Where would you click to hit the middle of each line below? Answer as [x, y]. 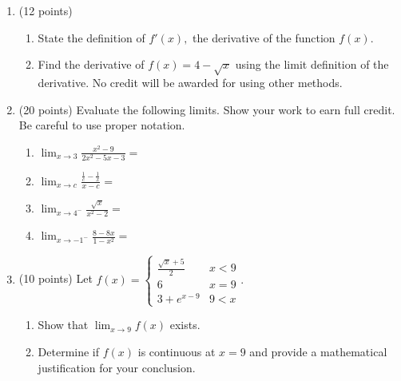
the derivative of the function [264, 37]
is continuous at [177, 351]
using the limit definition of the [312, 64]
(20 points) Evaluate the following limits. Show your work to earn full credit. [207, 109]
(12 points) [46, 10]
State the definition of [91, 37]
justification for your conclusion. [117, 367]
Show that [63, 325]
